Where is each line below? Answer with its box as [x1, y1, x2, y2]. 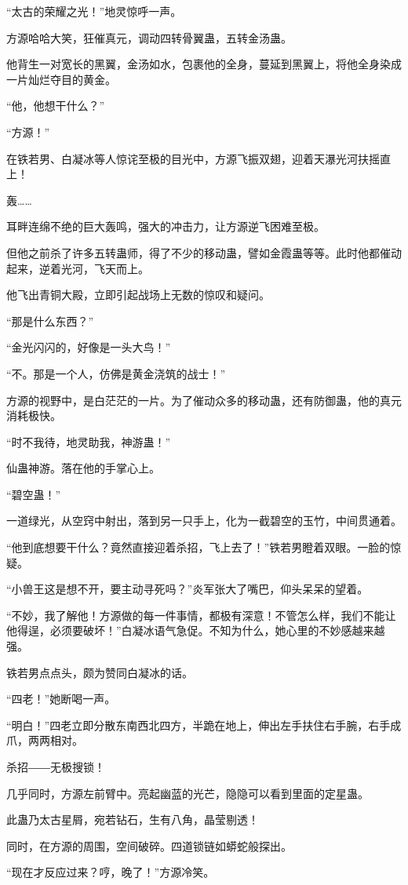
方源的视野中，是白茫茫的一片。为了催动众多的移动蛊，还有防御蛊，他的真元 [6, 392, 402, 408]
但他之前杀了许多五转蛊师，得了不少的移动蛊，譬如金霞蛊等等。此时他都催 [6, 244, 391, 260]
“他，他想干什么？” [6, 97, 105, 114]
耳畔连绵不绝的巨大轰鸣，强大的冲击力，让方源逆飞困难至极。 [6, 218, 325, 235]
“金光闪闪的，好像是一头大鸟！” [6, 339, 171, 355]
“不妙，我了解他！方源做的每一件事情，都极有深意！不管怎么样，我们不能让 [6, 606, 396, 623]
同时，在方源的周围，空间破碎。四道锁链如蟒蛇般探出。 [6, 837, 292, 854]
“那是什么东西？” [6, 312, 94, 329]
